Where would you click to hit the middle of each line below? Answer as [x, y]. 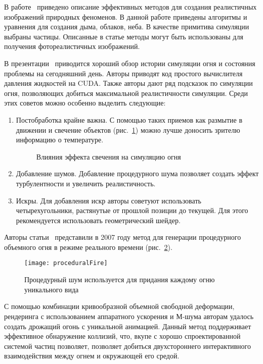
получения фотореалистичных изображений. [72, 46]
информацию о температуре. [60, 140]
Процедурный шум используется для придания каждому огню [120, 279]
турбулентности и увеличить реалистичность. [86, 183]
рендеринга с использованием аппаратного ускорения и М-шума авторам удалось [129, 316]
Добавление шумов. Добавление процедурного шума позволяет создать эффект [137, 173]
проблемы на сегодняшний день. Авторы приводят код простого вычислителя [123, 73]
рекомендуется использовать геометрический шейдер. [98, 220]
